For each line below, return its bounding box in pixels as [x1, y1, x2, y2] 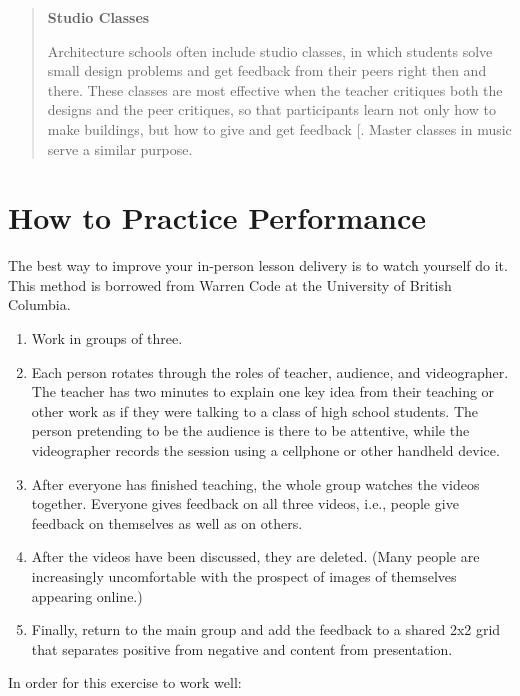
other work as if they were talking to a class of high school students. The [31, 400, 479, 421]
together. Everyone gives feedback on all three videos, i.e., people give [31, 493, 459, 514]
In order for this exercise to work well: [8, 672, 242, 693]
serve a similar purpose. [47, 138, 193, 159]
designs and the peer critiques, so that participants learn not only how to [47, 99, 496, 120]
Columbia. [8, 294, 71, 315]
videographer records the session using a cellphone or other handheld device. [31, 440, 500, 461]
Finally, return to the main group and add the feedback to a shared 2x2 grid [31, 619, 501, 640]
